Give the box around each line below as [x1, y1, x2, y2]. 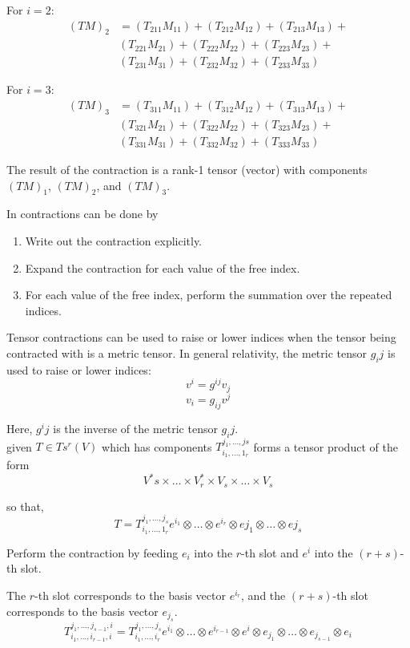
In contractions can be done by [6, 205, 159, 222]
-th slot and [241, 544, 299, 561]
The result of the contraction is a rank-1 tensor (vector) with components [6, 160, 368, 177]
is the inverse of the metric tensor [53, 419, 218, 436]
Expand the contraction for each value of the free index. [25, 259, 300, 276]
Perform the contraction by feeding [6, 544, 179, 561]
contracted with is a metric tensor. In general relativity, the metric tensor [6, 344, 368, 361]
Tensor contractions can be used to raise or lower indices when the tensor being [6, 329, 396, 346]
